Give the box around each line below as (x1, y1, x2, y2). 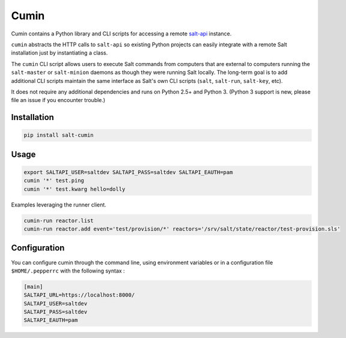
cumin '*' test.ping (23, 177, 84, 184)
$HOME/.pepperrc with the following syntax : (11, 267, 126, 274)
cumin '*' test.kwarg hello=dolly (23, 186, 126, 192)
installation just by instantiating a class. (11, 49, 108, 56)
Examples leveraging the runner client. (11, 201, 106, 208)
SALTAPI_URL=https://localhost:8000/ (23, 292, 135, 298)
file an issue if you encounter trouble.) (11, 97, 106, 104)
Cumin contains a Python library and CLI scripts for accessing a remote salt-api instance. (11, 30, 232, 37)
